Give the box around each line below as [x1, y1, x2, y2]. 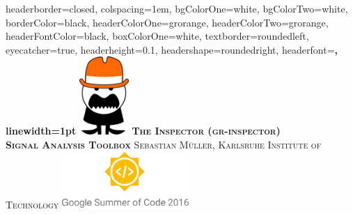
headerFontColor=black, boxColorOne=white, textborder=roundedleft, [6, 29, 309, 43]
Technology [6, 197, 59, 211]
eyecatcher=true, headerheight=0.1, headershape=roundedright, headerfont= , [6, 42, 338, 56]
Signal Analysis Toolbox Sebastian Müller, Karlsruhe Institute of [6, 137, 322, 151]
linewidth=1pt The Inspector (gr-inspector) [6, 123, 281, 138]
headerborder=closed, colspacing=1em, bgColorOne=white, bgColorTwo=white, [6, 1, 348, 15]
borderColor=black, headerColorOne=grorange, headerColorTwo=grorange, [6, 15, 329, 29]
